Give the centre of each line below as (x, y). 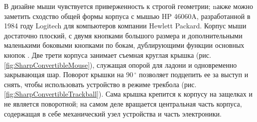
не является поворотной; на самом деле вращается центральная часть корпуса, (123, 103)
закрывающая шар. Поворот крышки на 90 (69, 74)
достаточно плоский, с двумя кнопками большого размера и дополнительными (123, 35)
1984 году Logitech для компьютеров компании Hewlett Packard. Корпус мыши (125, 26)
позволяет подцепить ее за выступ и (194, 74)
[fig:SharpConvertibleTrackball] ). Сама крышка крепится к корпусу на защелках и (128, 94)
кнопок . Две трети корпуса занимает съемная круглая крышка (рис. (108, 55)
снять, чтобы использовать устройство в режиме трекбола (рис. (100, 84)
